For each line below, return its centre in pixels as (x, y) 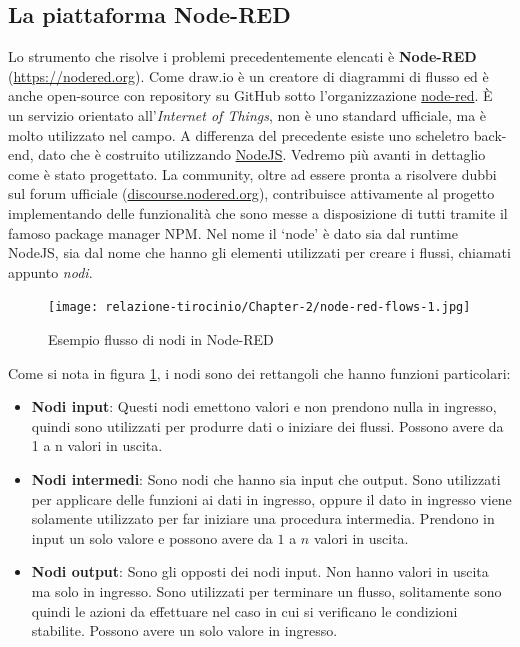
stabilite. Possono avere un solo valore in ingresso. (184, 630)
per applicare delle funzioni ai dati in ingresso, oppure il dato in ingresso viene (271, 498)
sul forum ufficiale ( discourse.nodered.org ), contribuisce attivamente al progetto (251, 193)
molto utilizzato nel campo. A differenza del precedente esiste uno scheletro (239, 134)
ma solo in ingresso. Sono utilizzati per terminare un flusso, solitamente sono (266, 590)
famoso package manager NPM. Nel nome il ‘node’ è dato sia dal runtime (233, 232)
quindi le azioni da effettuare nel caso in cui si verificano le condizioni (244, 610)
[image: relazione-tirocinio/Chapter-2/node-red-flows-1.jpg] (259, 307)
